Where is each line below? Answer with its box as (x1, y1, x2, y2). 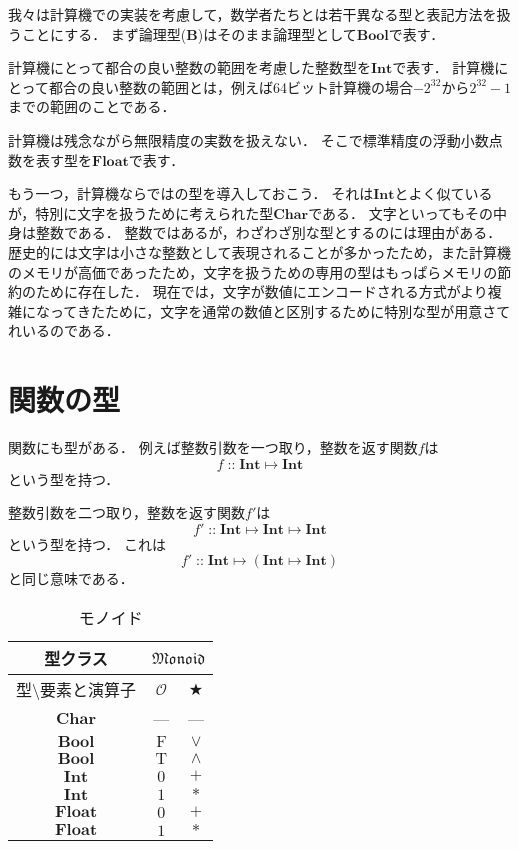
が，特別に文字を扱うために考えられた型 (8, 202, 274, 223)
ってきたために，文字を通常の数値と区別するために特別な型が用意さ (49, 300, 497, 321)
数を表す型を (8, 149, 92, 170)
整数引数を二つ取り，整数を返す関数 (8, 502, 246, 523)
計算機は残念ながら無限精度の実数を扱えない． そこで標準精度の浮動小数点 (8, 129, 503, 150)
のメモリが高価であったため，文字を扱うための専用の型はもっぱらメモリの (8, 261, 498, 282)
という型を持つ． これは (8, 533, 166, 554)
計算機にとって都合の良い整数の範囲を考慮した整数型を (8, 57, 371, 78)
